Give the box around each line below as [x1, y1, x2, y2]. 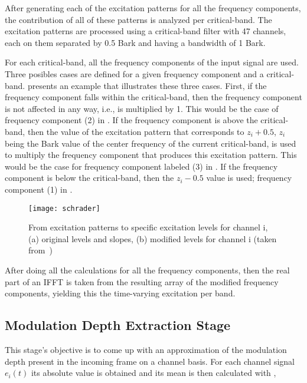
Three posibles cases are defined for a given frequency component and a [5, 67, 264, 80]
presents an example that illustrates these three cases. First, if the [27, 79, 267, 91]
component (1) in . [5, 183, 73, 195]
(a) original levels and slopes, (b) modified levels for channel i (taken [28, 232, 277, 245]
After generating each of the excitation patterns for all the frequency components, [5, 2, 301, 14]
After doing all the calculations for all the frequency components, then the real [5, 263, 290, 276]
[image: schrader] [28, 204, 100, 213]
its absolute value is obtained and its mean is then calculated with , [31, 367, 276, 379]
